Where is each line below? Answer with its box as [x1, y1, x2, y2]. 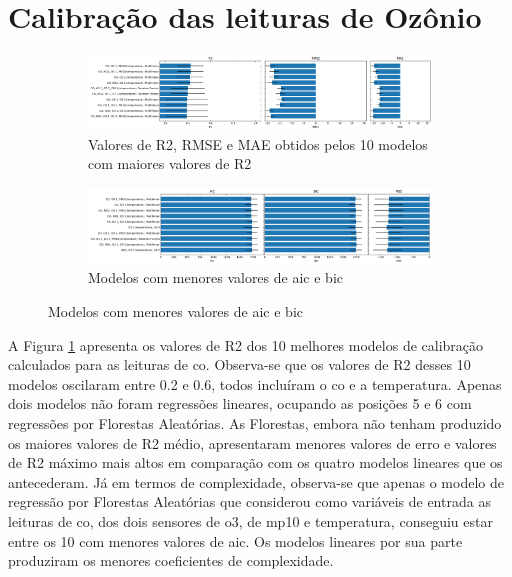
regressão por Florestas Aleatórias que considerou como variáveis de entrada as [8, 491, 491, 512]
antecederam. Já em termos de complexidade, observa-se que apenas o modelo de [8, 471, 504, 492]
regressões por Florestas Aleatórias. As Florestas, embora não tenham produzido [8, 413, 502, 434]
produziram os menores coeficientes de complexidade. [8, 550, 334, 571]
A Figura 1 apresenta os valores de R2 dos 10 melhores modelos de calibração [8, 334, 484, 355]
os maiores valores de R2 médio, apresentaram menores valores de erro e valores [8, 432, 497, 453]
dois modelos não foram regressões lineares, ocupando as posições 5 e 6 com [8, 393, 472, 414]
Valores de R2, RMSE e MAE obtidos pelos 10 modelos [88, 133, 428, 154]
